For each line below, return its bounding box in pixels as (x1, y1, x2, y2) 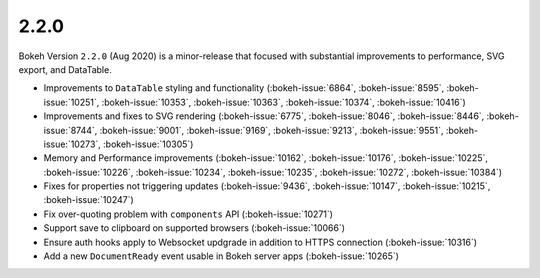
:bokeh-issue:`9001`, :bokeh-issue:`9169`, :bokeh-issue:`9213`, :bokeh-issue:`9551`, (99, 124, 444, 136)
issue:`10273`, (43, 138, 102, 150)
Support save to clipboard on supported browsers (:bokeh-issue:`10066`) (43, 222, 345, 234)
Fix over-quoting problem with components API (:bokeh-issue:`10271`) (43, 208, 334, 220)
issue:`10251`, (43, 96, 100, 108)
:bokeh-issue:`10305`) (103, 138, 194, 150)
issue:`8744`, (43, 124, 98, 136)
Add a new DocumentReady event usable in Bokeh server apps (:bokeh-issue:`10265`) (43, 250, 400, 262)
